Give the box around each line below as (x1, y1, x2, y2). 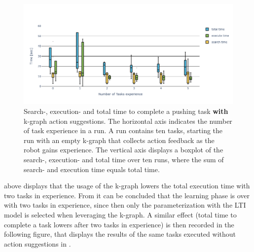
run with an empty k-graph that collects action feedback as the (24, 135, 215, 145)
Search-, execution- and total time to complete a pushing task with (24, 106, 228, 116)
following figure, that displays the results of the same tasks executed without (4, 229, 236, 239)
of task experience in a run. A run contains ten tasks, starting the (24, 125, 223, 136)
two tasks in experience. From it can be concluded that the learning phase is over (4, 190, 250, 200)
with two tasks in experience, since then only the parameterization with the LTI (4, 200, 246, 210)
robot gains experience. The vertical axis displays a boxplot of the (24, 144, 223, 155)
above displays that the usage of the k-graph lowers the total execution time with (4, 180, 250, 191)
